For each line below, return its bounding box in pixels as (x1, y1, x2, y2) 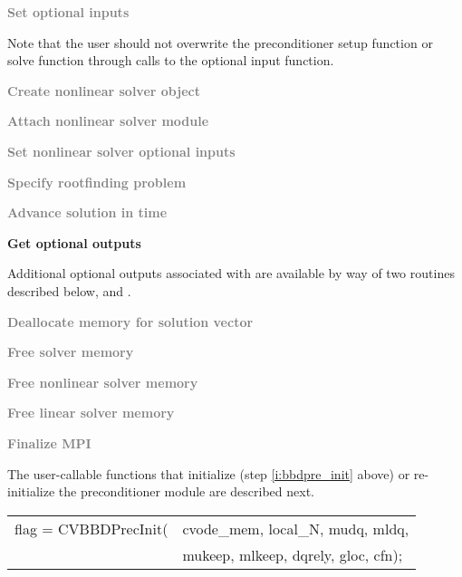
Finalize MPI (7, 433, 91, 452)
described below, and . (7, 281, 131, 300)
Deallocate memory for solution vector (7, 312, 254, 331)
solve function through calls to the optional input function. (7, 51, 334, 70)
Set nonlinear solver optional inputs (7, 141, 236, 160)
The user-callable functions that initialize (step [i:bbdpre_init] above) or (7, 464, 410, 483)
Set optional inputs (7, 3, 130, 21)
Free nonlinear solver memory (7, 372, 198, 391)
